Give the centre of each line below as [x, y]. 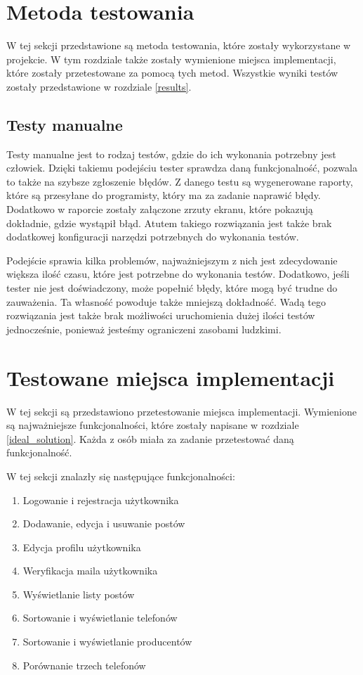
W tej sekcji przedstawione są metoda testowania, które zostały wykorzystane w [179, 45]
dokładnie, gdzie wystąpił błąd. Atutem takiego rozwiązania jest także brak [169, 223]
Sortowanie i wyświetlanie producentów [107, 642]
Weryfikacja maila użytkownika [90, 571]
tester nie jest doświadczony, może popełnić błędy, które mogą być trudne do [172, 288]
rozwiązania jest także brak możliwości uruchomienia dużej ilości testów [161, 315]
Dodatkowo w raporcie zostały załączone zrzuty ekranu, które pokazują [160, 209]
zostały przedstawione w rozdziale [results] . [99, 86]
